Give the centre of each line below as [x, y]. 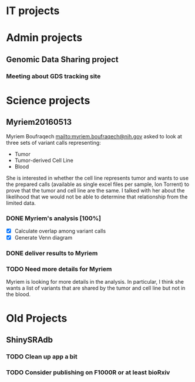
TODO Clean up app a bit [42, 356]
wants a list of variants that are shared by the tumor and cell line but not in [96, 288]
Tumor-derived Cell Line [44, 160]
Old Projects [37, 318]
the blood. [19, 294]
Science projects [48, 100]
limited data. [21, 203]
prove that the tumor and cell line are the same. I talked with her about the [95, 190]
